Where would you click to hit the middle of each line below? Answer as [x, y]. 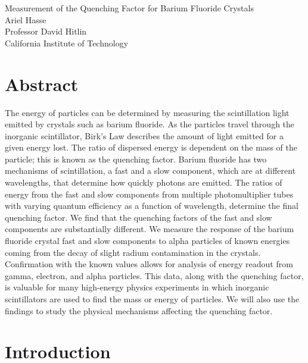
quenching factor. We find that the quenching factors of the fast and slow [139, 217]
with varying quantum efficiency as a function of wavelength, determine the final [152, 206]
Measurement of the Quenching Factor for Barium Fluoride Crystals [129, 8]
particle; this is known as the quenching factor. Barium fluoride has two [136, 159]
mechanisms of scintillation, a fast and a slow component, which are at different [150, 170]
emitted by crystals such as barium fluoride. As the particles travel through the [150, 124]
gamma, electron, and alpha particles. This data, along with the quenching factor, [154, 275]
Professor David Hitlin [46, 31]
